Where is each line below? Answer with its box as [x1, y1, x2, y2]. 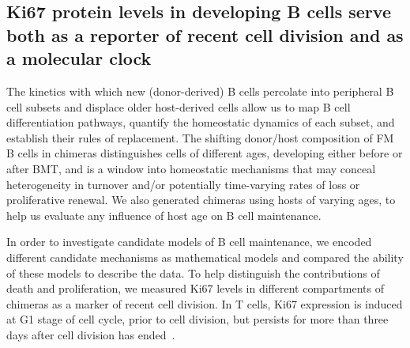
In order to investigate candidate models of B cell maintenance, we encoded [6, 233, 372, 250]
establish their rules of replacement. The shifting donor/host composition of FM [6, 129, 394, 146]
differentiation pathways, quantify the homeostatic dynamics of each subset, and [6, 114, 395, 130]
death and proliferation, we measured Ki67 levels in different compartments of [6, 280, 384, 297]
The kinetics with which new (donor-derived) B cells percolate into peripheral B [6, 82, 394, 99]
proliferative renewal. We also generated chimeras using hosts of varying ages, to [6, 191, 396, 208]
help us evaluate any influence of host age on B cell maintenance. [6, 206, 322, 223]
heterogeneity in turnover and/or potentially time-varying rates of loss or [6, 176, 360, 192]
